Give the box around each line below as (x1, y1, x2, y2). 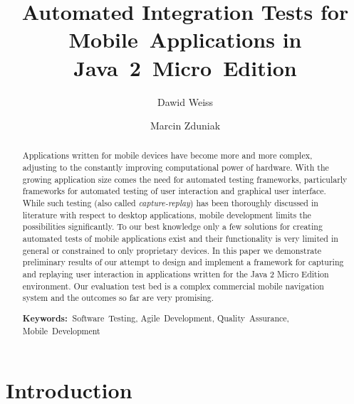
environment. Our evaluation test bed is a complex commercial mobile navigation (22, 280, 324, 292)
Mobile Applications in (68, 25, 302, 54)
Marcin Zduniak (150, 118, 221, 133)
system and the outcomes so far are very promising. (22, 292, 214, 304)
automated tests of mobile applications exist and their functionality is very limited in (22, 233, 338, 245)
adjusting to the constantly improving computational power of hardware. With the (22, 161, 329, 174)
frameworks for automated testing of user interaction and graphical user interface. (22, 185, 326, 197)
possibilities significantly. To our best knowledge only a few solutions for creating (22, 220, 323, 233)
